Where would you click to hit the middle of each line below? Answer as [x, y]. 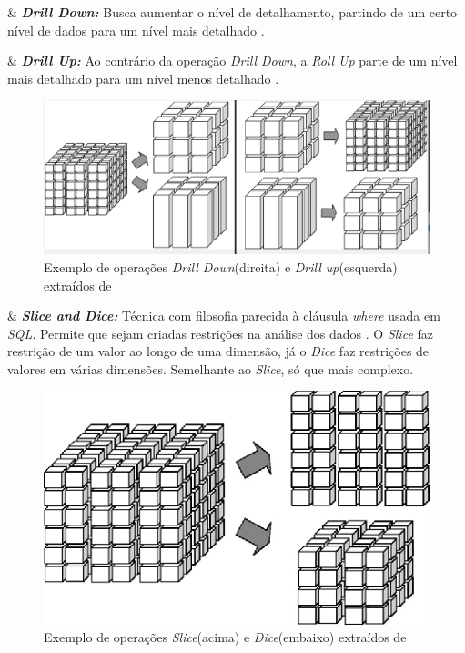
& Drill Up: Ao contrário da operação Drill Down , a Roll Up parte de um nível [232, 61]
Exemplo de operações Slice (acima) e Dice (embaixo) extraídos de [225, 637]
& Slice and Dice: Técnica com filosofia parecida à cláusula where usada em [224, 316]
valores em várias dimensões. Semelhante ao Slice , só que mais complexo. [211, 368]
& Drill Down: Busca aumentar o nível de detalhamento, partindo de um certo [232, 12]
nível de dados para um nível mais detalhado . [136, 30]
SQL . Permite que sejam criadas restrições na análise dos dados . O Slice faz [220, 333]
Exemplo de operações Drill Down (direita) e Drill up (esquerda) [221, 266]
